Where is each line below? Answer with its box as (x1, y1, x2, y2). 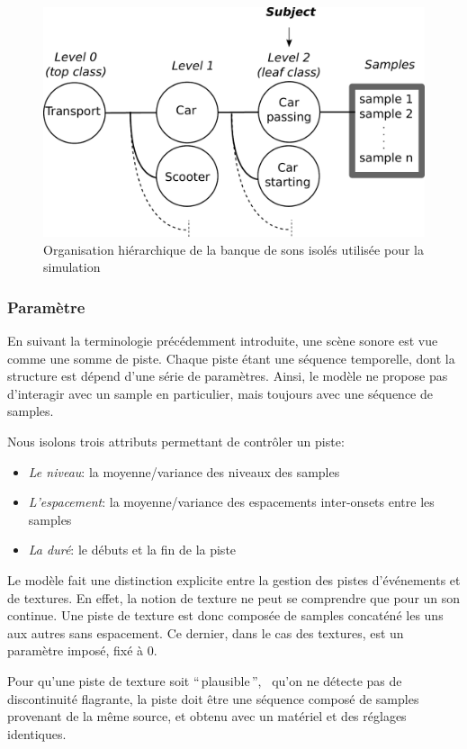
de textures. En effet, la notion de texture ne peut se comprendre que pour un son (7, 588, 461, 607)
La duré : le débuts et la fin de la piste (28, 540, 237, 559)
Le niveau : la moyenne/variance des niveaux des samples (28, 462, 340, 481)
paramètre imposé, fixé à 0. (7, 641, 157, 660)
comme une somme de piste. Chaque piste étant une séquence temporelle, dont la (7, 348, 455, 367)
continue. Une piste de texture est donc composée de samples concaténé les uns (7, 606, 444, 625)
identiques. (7, 724, 67, 743)
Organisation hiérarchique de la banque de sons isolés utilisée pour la (43, 239, 424, 258)
